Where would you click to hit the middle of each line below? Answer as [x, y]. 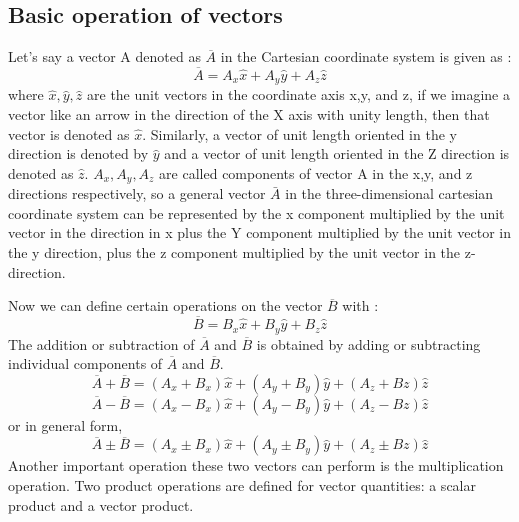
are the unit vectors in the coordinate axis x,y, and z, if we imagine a [299, 94]
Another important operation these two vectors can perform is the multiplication [256, 465]
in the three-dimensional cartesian [389, 193]
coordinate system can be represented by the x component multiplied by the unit [256, 212]
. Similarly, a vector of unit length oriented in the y [299, 133]
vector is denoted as [69, 133]
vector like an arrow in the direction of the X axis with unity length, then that [249, 114]
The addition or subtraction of [101, 343]
